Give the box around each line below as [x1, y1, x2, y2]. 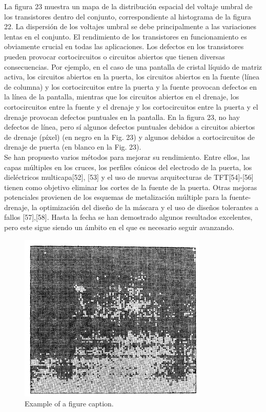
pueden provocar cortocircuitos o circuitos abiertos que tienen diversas [4, 51, 225, 61]
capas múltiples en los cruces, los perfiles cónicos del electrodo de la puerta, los [4, 161, 252, 172]
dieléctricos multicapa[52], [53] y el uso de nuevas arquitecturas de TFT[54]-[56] [4, 172, 254, 182]
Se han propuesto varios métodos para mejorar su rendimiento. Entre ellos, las [4, 151, 250, 162]
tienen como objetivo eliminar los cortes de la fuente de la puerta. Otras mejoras [4, 181, 257, 192]
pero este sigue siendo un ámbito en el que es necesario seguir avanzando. [4, 222, 234, 233]
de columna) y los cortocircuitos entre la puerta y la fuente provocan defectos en [4, 81, 257, 92]
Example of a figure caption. [25, 398, 114, 409]
